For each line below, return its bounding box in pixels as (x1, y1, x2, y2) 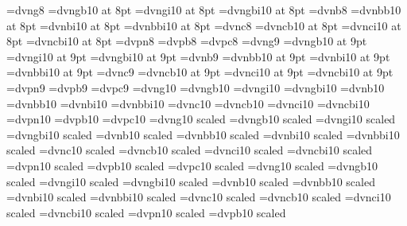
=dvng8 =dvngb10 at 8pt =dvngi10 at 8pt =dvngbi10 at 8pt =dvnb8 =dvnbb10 (6, 2, 401, 18)
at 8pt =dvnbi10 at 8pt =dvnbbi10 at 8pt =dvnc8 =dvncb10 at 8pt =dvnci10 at (6, 17, 401, 33)
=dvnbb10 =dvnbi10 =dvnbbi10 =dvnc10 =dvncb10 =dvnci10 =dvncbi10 (6, 95, 370, 111)
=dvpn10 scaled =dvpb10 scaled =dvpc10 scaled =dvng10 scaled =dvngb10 (6, 157, 378, 173)
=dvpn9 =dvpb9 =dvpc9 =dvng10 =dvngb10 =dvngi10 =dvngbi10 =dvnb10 (6, 79, 385, 95)
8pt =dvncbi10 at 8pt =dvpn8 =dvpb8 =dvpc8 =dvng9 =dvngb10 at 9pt (6, 33, 367, 49)
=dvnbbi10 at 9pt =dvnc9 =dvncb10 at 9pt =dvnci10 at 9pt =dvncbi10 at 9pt (6, 64, 393, 80)
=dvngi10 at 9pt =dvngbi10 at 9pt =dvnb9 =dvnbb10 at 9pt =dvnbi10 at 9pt (6, 48, 390, 64)
